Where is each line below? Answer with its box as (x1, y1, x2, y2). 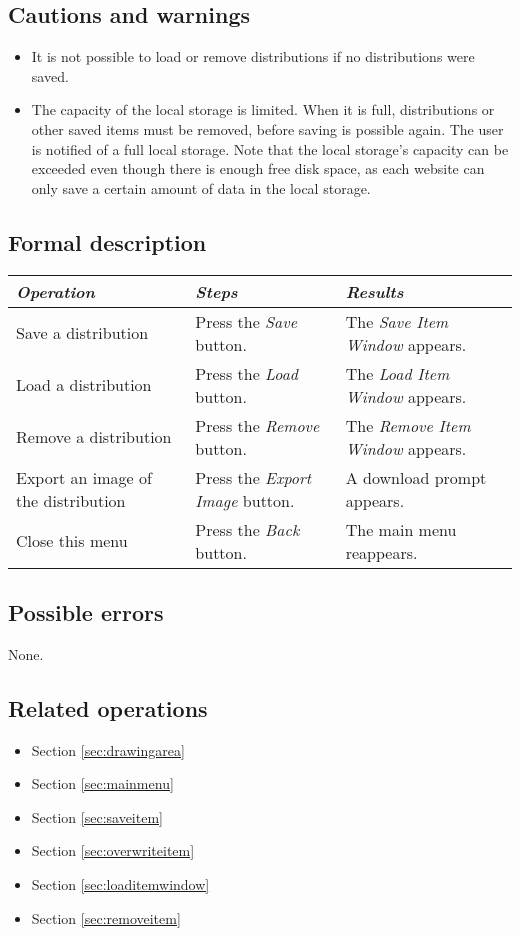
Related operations (8, 692, 208, 723)
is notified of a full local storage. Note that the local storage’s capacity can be (31, 138, 509, 159)
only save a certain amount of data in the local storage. (31, 177, 371, 198)
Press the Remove (195, 413, 320, 437)
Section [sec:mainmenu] (31, 773, 174, 794)
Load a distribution (16, 373, 152, 397)
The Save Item (345, 309, 449, 333)
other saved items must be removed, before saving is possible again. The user (31, 118, 504, 139)
